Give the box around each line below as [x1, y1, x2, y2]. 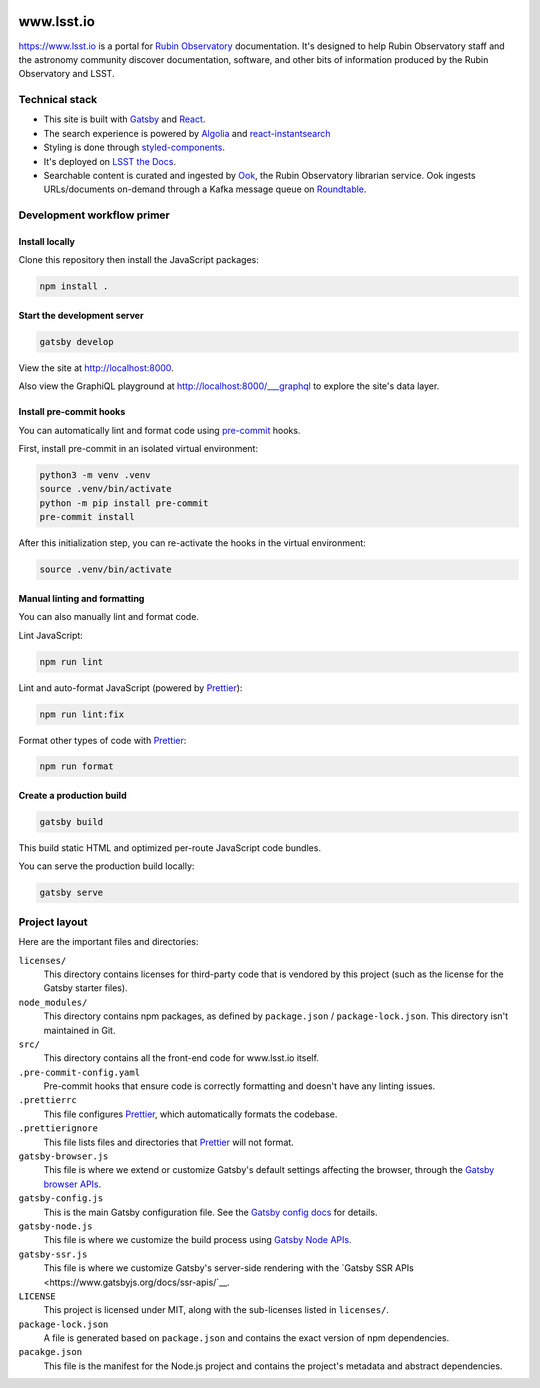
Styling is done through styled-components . [43, 141, 225, 154]
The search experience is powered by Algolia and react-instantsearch [43, 127, 331, 139]
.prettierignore [18, 1123, 99, 1134]
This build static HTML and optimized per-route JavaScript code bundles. [18, 842, 322, 854]
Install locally [18, 235, 75, 247]
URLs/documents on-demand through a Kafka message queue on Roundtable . [43, 183, 367, 195]
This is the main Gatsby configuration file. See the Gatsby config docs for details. [43, 1206, 378, 1218]
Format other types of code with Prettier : [18, 734, 187, 746]
